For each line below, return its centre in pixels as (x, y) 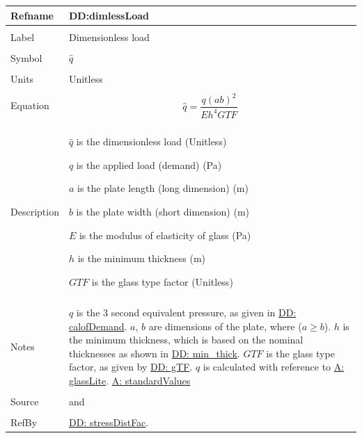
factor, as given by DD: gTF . (131, 367)
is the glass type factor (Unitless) (162, 281)
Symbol (26, 57)
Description (35, 212)
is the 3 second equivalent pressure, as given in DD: (186, 312)
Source (25, 401)
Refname (32, 15)
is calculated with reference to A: (274, 367)
